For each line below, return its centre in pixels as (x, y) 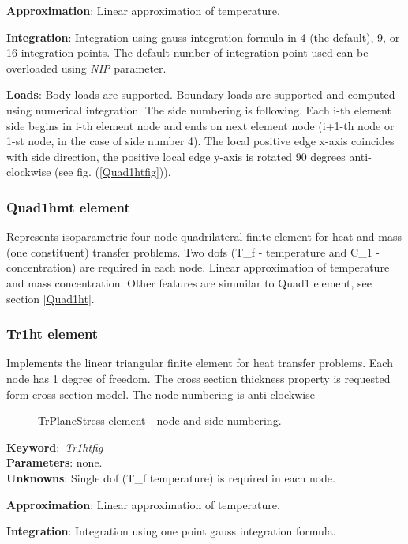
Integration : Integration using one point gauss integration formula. (171, 531)
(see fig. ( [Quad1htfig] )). (113, 172)
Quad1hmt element (68, 206)
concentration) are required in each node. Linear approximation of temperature (198, 267)
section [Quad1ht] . (51, 298)
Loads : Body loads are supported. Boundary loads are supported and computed (201, 94)
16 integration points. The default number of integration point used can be (187, 53)
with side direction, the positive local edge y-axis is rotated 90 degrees (176, 156)
